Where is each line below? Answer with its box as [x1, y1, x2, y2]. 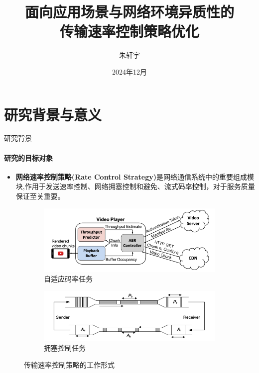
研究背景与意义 [4, 104, 102, 124]
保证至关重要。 [15, 191, 65, 201]
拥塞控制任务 [44, 343, 86, 353]
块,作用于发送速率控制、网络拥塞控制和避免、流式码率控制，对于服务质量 [15, 181, 255, 191]
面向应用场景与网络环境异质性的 [24, 1, 234, 22]
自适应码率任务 [44, 274, 93, 284]
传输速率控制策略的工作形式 [24, 360, 115, 370]
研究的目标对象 [4, 152, 53, 163]
